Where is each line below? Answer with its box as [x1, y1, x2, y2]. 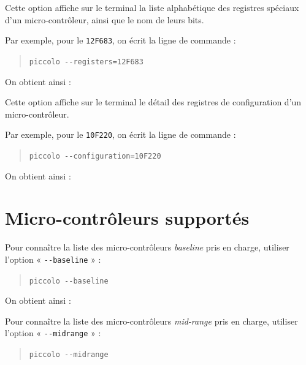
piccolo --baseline [29, 276, 109, 285]
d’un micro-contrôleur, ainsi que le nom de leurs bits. [5, 13, 204, 26]
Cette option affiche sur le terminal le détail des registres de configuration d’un [5, 96, 302, 108]
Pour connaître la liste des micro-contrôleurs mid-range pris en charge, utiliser [5, 314, 298, 327]
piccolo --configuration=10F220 [29, 151, 161, 160]
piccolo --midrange [29, 350, 109, 359]
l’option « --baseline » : [5, 252, 101, 265]
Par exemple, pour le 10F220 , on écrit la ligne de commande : [5, 128, 236, 141]
